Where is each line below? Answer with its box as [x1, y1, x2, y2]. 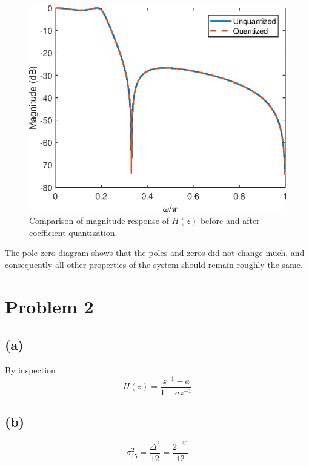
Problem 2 [5, 294, 94, 318]
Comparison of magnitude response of [29, 214, 169, 227]
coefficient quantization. [29, 226, 118, 238]
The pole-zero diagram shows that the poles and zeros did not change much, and [5, 246, 305, 259]
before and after [200, 214, 260, 227]
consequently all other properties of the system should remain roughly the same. [5, 258, 303, 271]
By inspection [5, 364, 56, 376]
